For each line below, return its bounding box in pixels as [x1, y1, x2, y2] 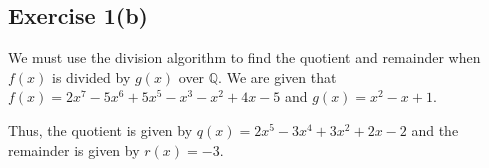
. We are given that [218, 66, 337, 87]
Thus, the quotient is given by [8, 119, 193, 140]
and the [411, 119, 459, 140]
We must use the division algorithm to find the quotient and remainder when [8, 47, 481, 68]
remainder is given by [8, 139, 140, 160]
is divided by [52, 66, 131, 87]
